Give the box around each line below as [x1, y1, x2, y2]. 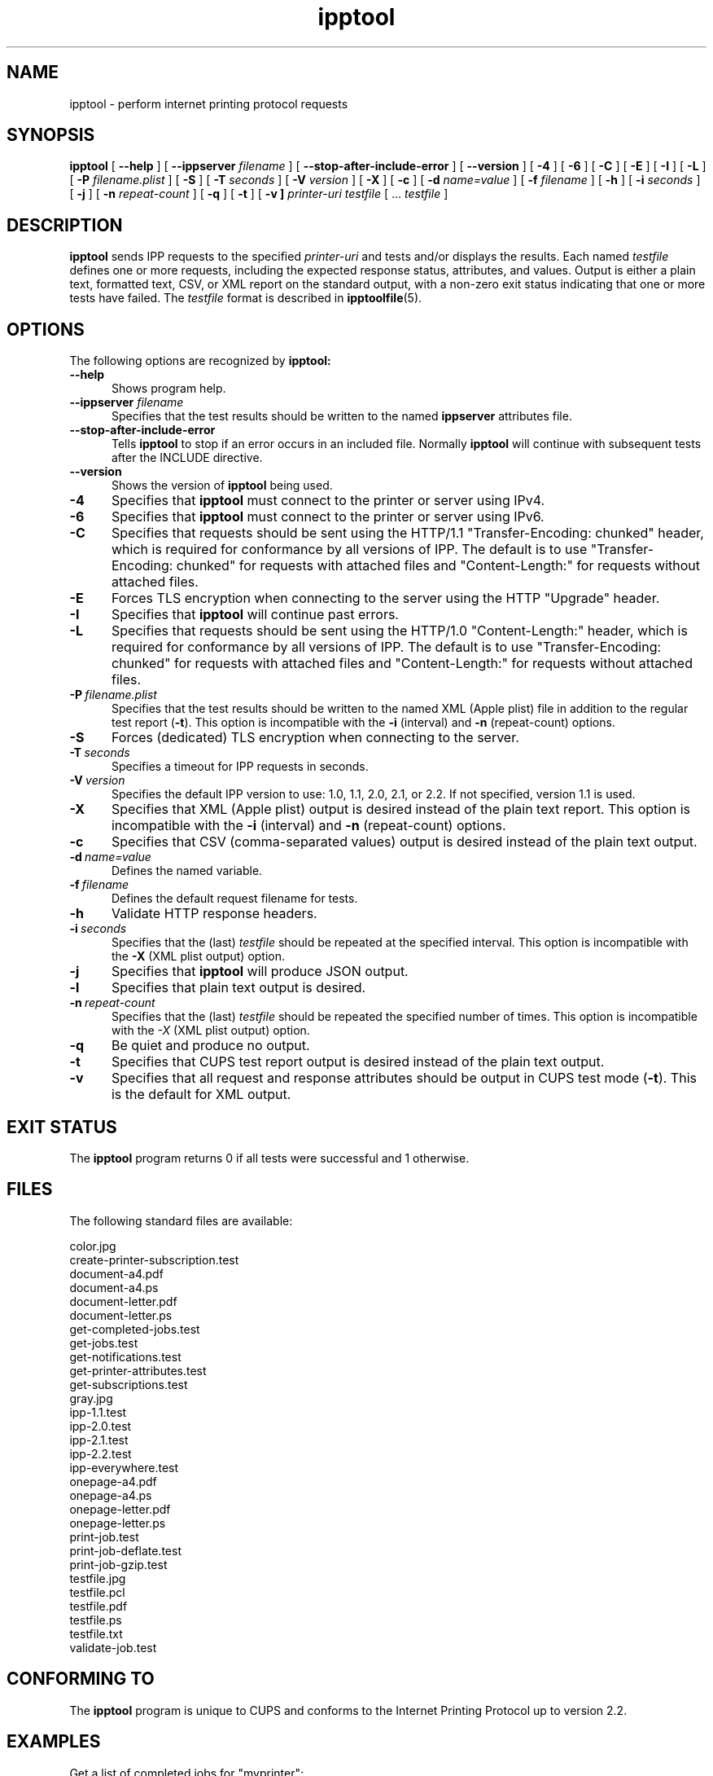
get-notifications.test [69, 1349, 182, 1364]
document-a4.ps [69, 1280, 159, 1295]
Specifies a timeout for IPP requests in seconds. [112, 759, 369, 774]
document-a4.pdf [69, 1266, 164, 1281]
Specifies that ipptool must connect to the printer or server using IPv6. [111, 508, 545, 525]
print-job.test [69, 1529, 139, 1544]
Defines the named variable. [112, 864, 263, 878]
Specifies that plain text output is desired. [111, 979, 366, 996]
